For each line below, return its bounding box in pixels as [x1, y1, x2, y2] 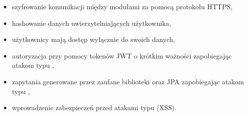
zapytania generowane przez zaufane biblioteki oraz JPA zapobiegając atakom [12, 76, 244, 86]
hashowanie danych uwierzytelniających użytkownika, [12, 18, 171, 28]
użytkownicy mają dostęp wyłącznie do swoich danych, [12, 34, 175, 44]
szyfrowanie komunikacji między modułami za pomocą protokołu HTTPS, [12, 1, 232, 11]
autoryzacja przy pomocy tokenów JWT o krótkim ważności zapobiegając [12, 50, 232, 60]
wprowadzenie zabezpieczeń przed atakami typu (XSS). [12, 102, 177, 113]
